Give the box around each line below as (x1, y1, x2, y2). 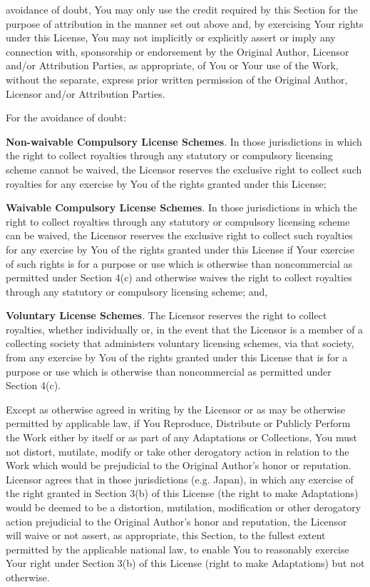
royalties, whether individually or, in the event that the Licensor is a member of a (6, 321, 364, 336)
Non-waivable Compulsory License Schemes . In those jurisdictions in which (6, 134, 362, 149)
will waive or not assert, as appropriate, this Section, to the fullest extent (6, 528, 326, 543)
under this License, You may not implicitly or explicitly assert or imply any (6, 30, 336, 45)
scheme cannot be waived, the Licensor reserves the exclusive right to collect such (6, 161, 362, 176)
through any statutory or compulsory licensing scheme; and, (6, 284, 268, 298)
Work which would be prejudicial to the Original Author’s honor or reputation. (6, 458, 351, 473)
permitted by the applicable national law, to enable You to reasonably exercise (6, 541, 349, 556)
